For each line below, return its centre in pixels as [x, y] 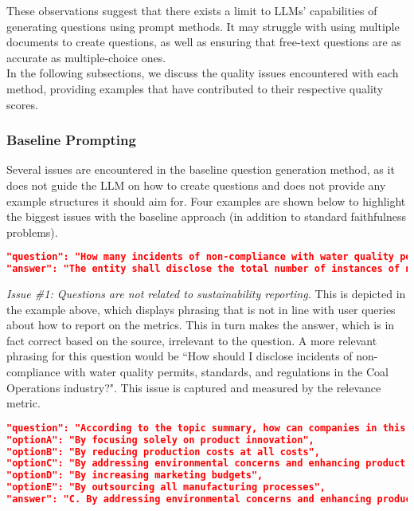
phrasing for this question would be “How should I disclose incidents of [180, 356]
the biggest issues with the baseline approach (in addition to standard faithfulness [207, 216]
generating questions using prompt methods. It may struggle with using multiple [203, 26]
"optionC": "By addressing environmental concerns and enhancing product [206, 464]
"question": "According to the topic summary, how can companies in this [206, 428]
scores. [22, 104]
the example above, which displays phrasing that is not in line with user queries [201, 309]
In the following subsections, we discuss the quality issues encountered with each [203, 73]
